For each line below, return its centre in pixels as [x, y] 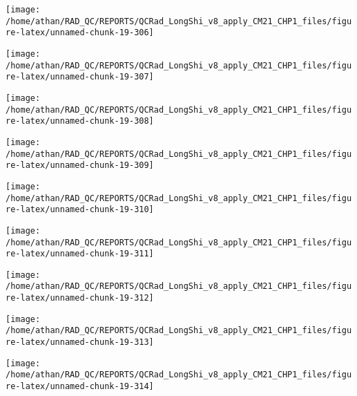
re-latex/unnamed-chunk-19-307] [80, 77]
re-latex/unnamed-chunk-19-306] [80, 33]
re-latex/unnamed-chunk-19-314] [80, 387]
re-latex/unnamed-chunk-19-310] [80, 210]
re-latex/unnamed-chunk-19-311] [80, 254]
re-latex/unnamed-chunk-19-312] [80, 298]
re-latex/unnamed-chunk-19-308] [80, 121]
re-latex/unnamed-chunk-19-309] [80, 166]
